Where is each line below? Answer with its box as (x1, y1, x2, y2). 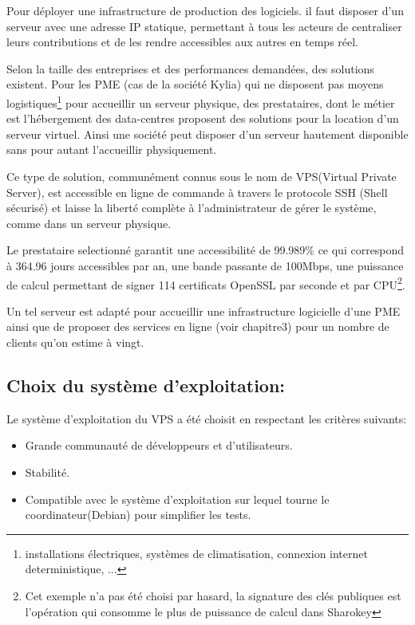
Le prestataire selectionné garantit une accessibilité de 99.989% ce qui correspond (6, 242, 405, 258)
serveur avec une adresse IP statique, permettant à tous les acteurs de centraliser (6, 18, 402, 34)
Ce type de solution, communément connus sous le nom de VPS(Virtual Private (6, 168, 397, 184)
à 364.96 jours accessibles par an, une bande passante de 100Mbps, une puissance (6, 257, 404, 273)
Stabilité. (25, 463, 70, 480)
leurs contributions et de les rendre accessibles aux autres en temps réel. (6, 33, 359, 50)
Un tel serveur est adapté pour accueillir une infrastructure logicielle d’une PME (6, 302, 401, 319)
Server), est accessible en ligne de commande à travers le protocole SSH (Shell (6, 183, 388, 200)
